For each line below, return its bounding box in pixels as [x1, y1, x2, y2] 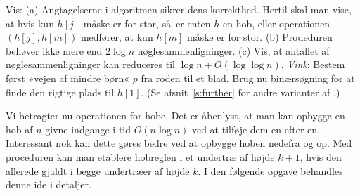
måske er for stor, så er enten [83, 15, 211, 30]
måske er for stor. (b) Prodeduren [187, 30, 333, 44]
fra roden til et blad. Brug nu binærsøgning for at [141, 70, 355, 85]
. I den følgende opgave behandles [198, 163, 343, 178]
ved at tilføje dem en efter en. [191, 122, 320, 136]
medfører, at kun [80, 30, 153, 44]
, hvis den [300, 149, 342, 164]
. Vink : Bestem [281, 57, 345, 72]
